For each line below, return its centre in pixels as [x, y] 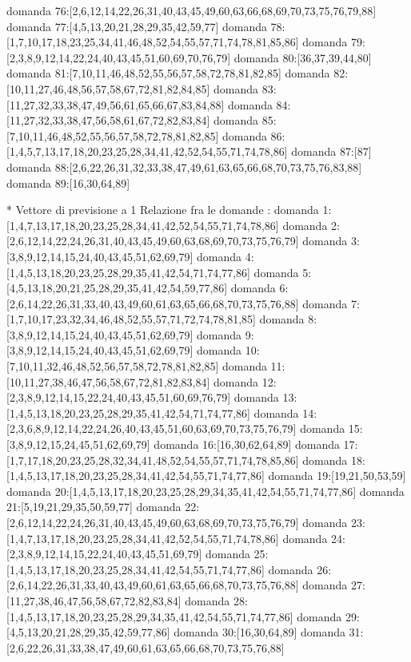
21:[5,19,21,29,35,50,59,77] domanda [94, 507]
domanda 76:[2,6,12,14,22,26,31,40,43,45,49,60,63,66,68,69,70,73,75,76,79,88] [192, 10]
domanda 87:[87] [331, 151]
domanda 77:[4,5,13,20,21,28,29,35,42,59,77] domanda [137, 26]
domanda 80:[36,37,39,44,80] [303, 57]
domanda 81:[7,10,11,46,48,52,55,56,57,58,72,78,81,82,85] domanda [168, 73]
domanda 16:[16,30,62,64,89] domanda [247, 444]
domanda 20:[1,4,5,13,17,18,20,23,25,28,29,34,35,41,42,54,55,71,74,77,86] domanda [205, 491]
